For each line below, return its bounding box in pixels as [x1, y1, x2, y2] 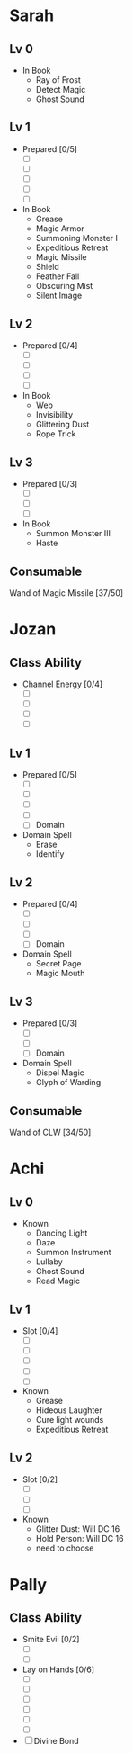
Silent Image [35, 290, 83, 301]
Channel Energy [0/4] [22, 679, 103, 689]
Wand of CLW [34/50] [9, 1127, 92, 1138]
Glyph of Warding [35, 1077, 102, 1088]
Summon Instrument [35, 1247, 111, 1258]
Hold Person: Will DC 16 [35, 1533, 124, 1544]
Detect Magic [35, 85, 86, 94]
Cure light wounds [35, 1415, 104, 1425]
